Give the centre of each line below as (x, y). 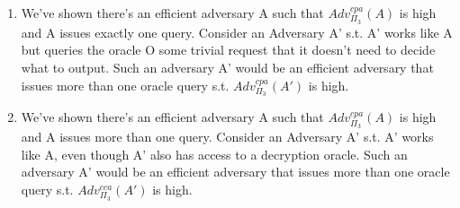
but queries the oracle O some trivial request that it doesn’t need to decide (228, 50)
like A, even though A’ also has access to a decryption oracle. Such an (214, 154)
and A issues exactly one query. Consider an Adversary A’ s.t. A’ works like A (237, 32)
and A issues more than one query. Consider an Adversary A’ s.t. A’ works (227, 137)
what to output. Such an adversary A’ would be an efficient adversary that (227, 68)
